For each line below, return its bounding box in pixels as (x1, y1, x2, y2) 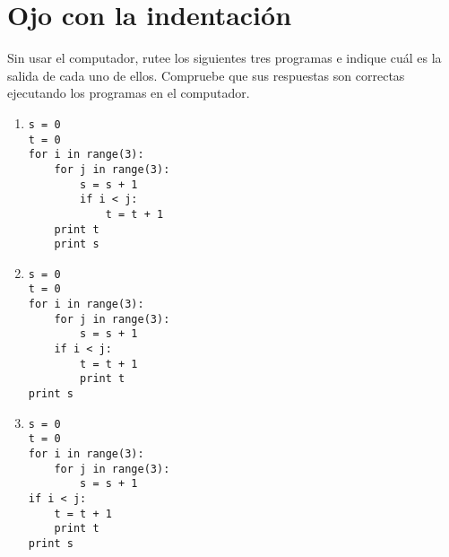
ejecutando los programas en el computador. (7, 83, 250, 102)
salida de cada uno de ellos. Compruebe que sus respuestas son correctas (7, 65, 405, 84)
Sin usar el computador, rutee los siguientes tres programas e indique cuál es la (7, 48, 442, 67)
